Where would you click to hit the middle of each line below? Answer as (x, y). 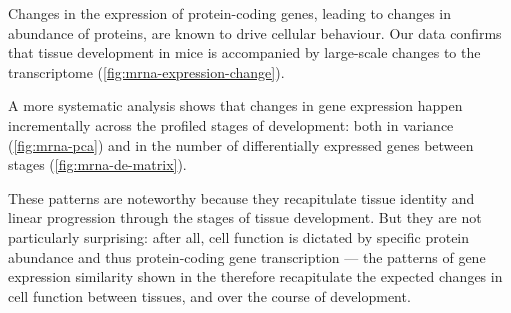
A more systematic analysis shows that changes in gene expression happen (235, 105)
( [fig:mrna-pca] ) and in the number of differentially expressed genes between (241, 144)
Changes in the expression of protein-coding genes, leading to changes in (230, 13)
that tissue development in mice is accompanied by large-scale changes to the (244, 52)
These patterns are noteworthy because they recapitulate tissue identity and (241, 197)
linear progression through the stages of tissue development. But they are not (245, 217)
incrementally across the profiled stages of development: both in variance (231, 124)
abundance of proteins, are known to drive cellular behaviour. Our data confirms (255, 32)
